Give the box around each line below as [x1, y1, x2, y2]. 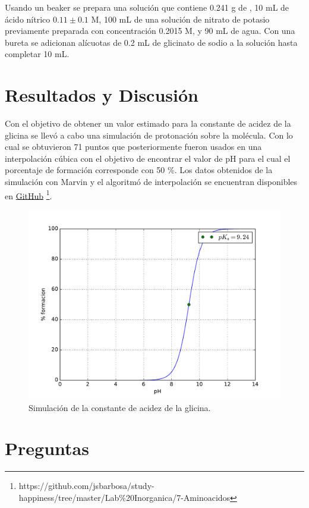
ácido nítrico [5, 12, 51, 25]
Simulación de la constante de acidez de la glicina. [29, 401, 211, 413]
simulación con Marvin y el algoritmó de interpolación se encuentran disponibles [5, 175, 298, 188]
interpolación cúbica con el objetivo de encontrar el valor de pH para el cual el [5, 152, 291, 164]
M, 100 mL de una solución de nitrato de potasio [91, 12, 270, 25]
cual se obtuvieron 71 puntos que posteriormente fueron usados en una [5, 140, 262, 153]
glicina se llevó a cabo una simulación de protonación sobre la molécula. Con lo [5, 128, 293, 141]
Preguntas [5, 436, 89, 460]
